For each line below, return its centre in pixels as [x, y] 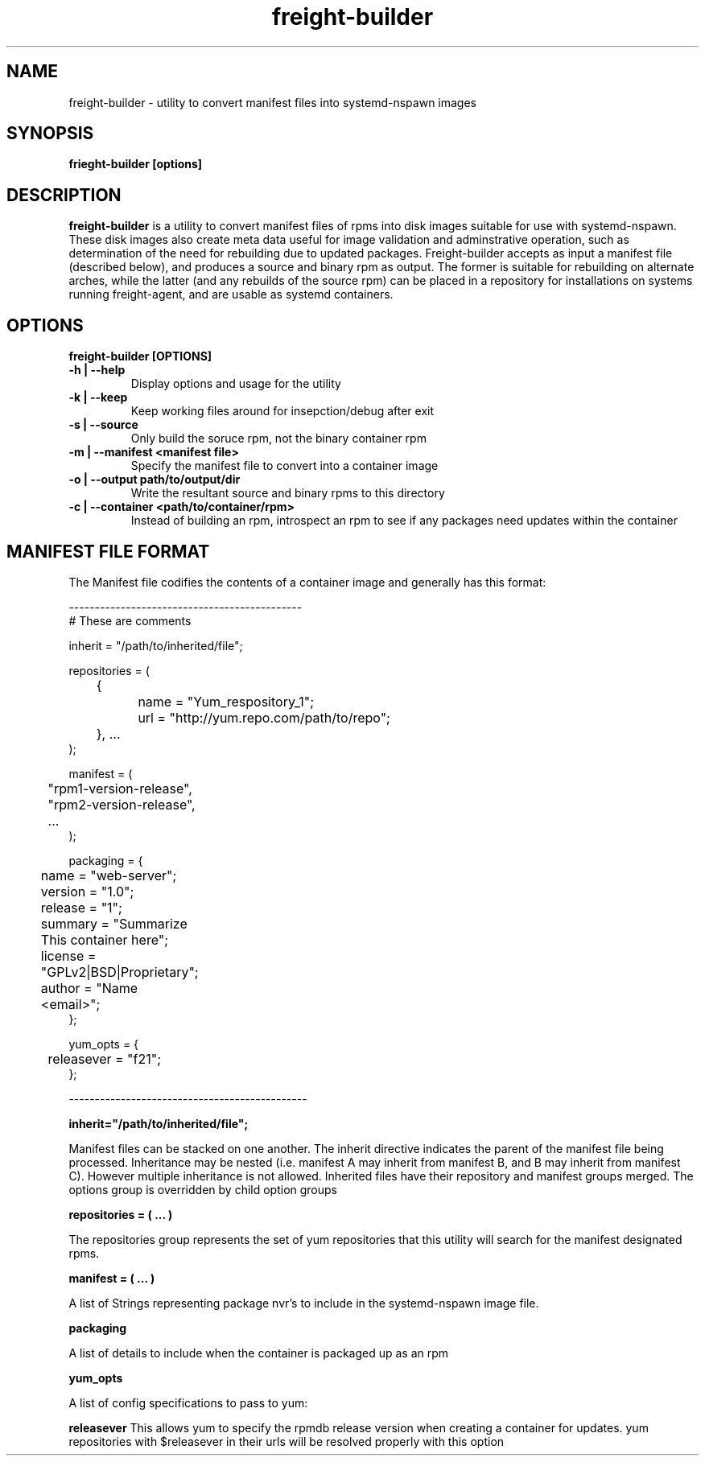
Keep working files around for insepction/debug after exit [282, 411]
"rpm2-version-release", [122, 804]
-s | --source [103, 425]
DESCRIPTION [64, 195]
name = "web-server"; [109, 875]
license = [68, 955]
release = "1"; [81, 907]
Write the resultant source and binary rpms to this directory [288, 493]
